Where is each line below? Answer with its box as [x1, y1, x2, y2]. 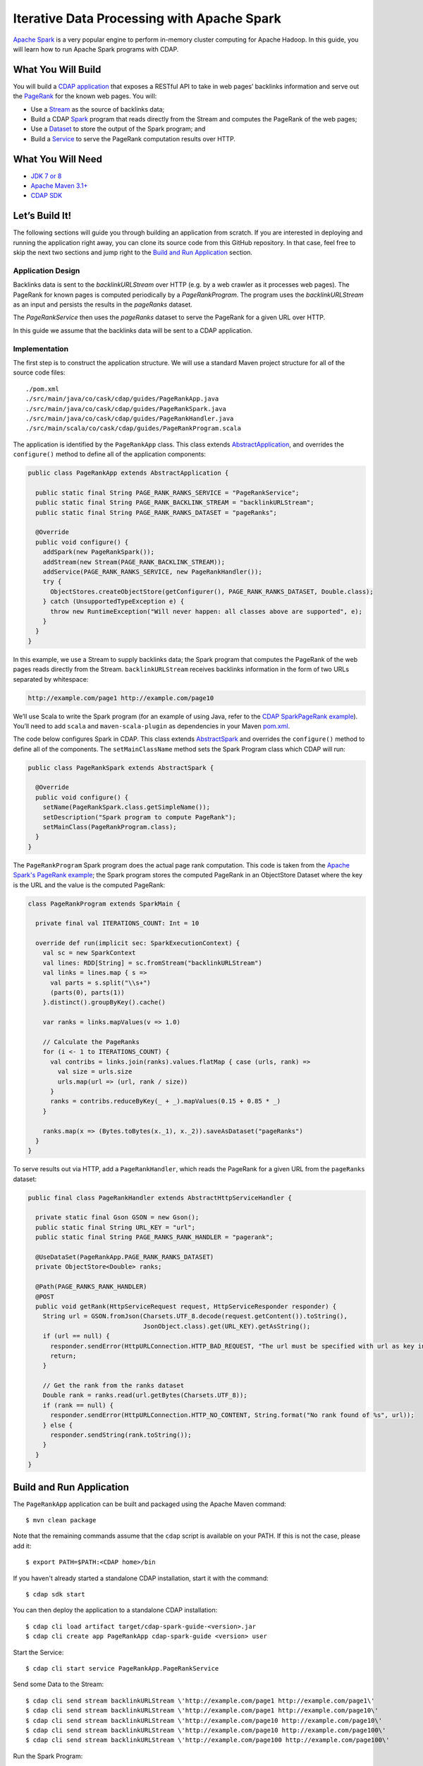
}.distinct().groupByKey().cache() [42, 998, 166, 1007]
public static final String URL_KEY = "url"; [35, 1223, 195, 1231]
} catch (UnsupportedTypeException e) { [42, 598, 185, 605]
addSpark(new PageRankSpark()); [42, 548, 155, 556]
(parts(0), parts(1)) [50, 989, 125, 997]
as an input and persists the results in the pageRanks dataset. [13, 300, 193, 309]
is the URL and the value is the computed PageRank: [13, 880, 166, 889]
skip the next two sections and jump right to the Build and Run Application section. [13, 248, 253, 257]
